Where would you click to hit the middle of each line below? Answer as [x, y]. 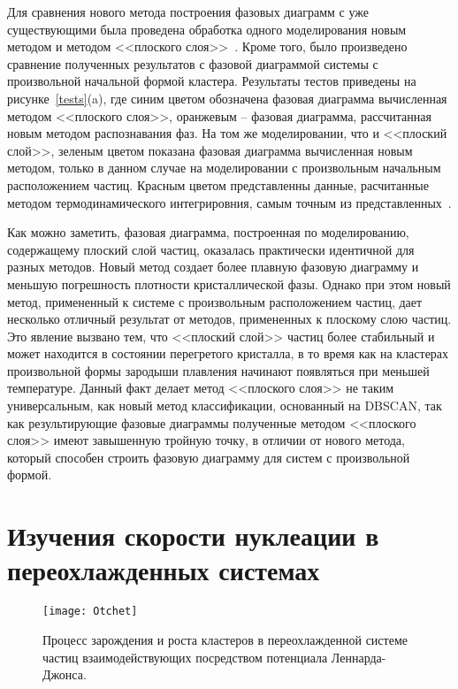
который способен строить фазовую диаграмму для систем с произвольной [209, 457]
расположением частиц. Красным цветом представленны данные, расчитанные [218, 184]
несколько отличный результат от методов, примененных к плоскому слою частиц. [229, 319]
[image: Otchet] [90, 612]
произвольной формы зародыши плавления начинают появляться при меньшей [218, 370]
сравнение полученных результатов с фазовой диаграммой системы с [193, 63]
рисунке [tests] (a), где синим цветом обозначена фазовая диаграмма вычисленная [227, 98]
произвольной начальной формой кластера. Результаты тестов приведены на [212, 81]
